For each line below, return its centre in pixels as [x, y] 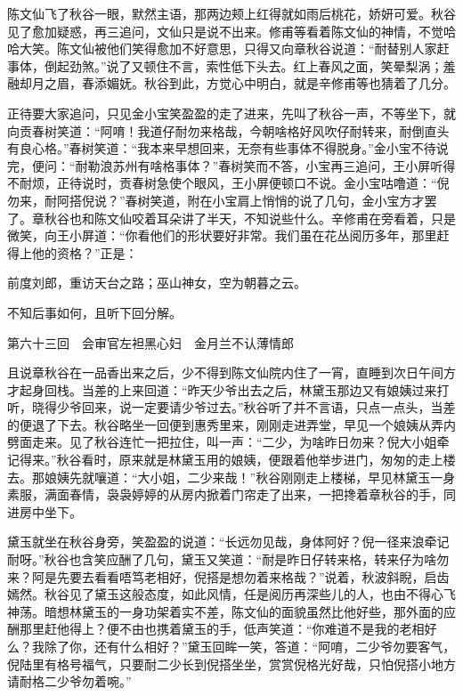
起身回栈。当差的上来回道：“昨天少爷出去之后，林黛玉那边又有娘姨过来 [228, 389]
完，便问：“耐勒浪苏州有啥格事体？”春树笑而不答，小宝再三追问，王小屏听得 [231, 165]
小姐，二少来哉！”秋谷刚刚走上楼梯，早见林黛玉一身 [303, 477]
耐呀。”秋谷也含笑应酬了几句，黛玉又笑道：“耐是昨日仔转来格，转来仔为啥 [222, 559]
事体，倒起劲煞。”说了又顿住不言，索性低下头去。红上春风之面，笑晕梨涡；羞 [231, 65]
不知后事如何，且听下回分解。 [94, 312]
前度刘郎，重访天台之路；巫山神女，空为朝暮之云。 [157, 283]
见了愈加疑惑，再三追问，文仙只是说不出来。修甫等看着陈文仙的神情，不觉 [225, 31]
